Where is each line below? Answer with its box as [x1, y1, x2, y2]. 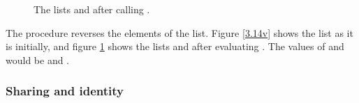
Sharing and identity [6, 82, 124, 100]
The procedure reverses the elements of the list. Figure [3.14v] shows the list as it [6, 25, 353, 40]
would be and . [6, 52, 70, 67]
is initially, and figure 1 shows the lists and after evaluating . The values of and [6, 39, 344, 54]
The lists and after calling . [34, 2, 150, 16]
